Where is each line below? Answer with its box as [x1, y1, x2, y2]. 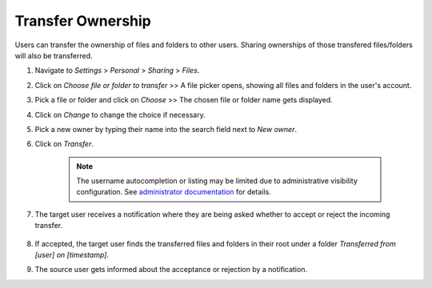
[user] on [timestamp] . [34, 250, 110, 260]
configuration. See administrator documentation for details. [76, 187, 271, 197]
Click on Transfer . [34, 139, 94, 149]
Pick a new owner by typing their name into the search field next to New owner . [34, 124, 298, 134]
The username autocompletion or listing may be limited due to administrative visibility [76, 176, 358, 186]
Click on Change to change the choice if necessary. [34, 110, 206, 119]
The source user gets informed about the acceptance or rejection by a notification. [34, 265, 308, 274]
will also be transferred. [14, 50, 93, 60]
